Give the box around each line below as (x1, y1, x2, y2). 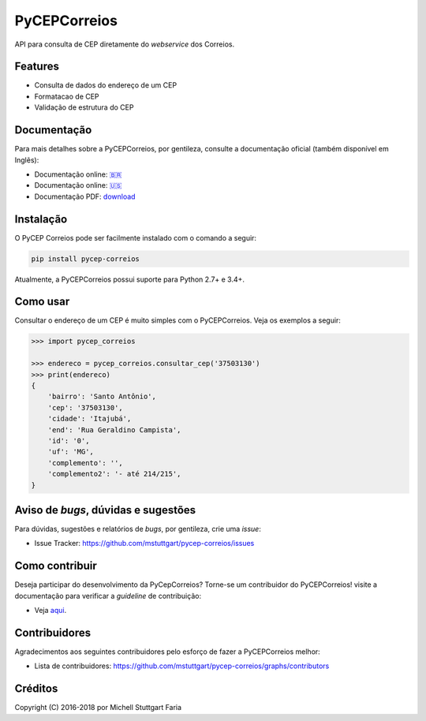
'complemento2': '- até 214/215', (47, 469, 181, 479)
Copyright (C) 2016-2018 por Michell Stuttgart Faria (14, 703, 181, 712)
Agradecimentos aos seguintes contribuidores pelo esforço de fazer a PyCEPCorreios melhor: (14, 647, 321, 656)
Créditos (14, 682, 58, 696)
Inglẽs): (14, 155, 39, 165)
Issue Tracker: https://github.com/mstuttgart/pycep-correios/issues (34, 539, 255, 548)
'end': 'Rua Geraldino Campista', (47, 425, 181, 434)
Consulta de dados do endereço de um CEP (34, 80, 177, 90)
